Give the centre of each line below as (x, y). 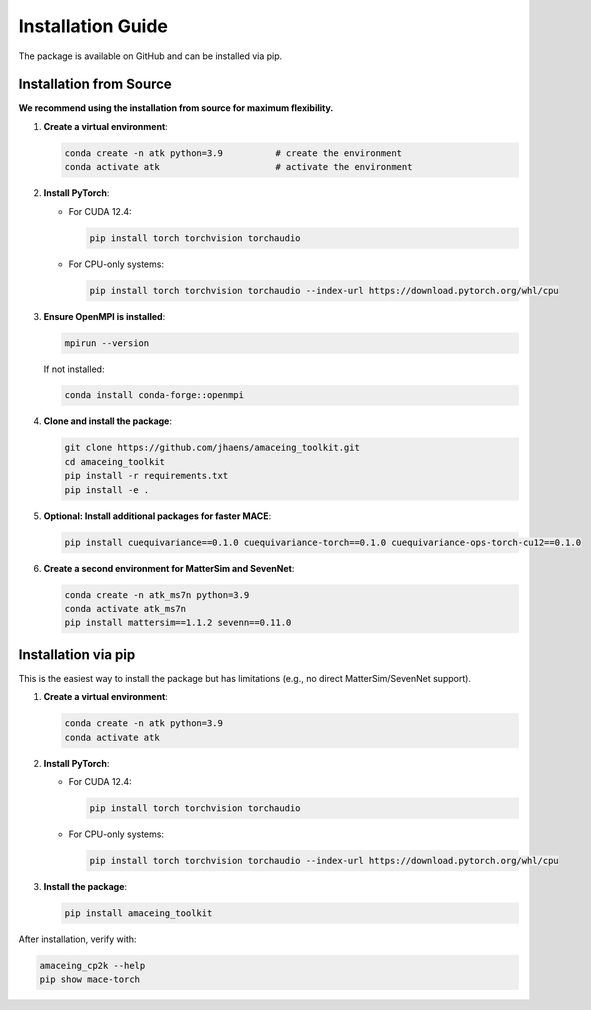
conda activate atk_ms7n (125, 608)
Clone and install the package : (108, 421)
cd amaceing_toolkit (114, 461)
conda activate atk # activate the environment (238, 167)
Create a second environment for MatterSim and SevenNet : (169, 568)
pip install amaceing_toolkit (138, 913)
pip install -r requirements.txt (146, 476)
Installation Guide (93, 26)
